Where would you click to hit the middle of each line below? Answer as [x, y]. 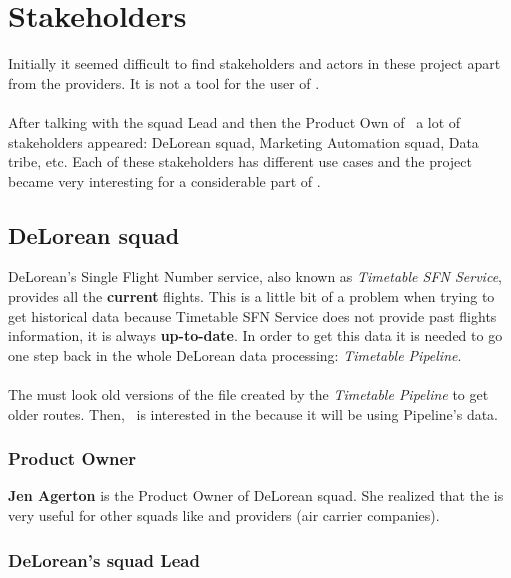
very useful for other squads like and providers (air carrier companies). [224, 515]
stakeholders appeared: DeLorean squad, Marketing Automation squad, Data [243, 141]
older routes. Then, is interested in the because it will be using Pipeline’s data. [253, 413]
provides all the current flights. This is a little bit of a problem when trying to [251, 296]
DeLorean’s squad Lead [104, 559]
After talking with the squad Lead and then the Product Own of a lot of [234, 121]
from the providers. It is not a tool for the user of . [164, 82]
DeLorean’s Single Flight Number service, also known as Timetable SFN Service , [255, 276]
